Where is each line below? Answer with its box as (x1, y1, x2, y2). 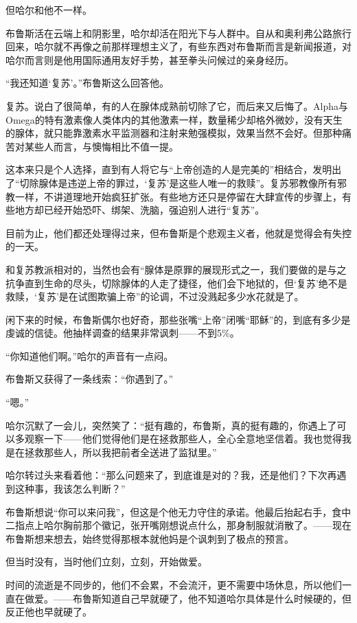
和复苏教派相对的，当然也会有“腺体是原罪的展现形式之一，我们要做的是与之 (5, 262, 347, 276)
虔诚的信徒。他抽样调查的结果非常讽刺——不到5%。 (5, 326, 240, 340)
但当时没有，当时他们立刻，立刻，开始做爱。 (5, 554, 207, 569)
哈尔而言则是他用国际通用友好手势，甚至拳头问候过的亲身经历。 (5, 52, 294, 67)
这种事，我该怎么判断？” (14, 482, 126, 496)
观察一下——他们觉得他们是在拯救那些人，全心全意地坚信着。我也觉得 (24, 431, 342, 446)
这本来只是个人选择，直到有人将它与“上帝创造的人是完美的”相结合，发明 (5, 162, 332, 177)
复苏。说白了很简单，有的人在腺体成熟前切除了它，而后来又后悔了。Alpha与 (5, 98, 348, 113)
